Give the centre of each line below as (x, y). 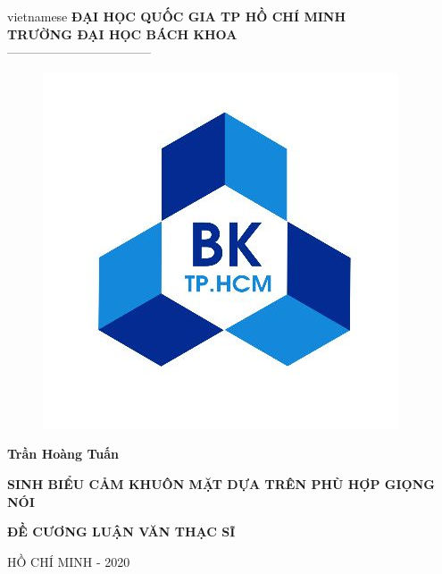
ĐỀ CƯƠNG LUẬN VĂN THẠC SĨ (121, 532)
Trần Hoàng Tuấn (63, 454)
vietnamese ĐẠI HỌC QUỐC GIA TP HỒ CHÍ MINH (177, 16)
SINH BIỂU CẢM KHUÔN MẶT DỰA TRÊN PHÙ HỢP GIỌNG (221, 483)
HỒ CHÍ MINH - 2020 (69, 561)
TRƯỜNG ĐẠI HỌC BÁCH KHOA (122, 34)
